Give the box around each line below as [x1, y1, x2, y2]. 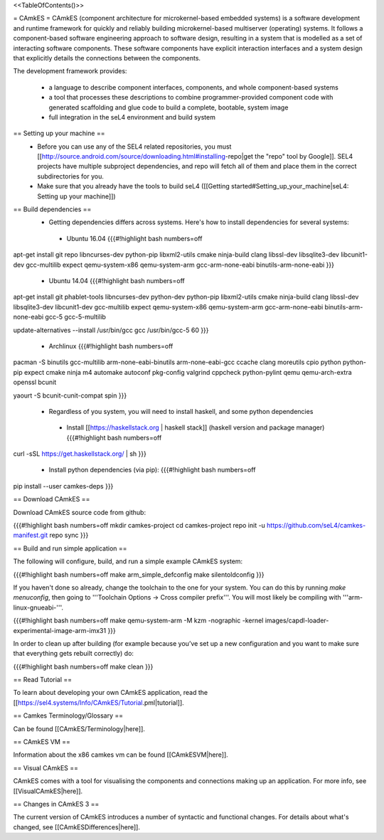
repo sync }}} [49, 531, 89, 540]
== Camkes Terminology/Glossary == [13, 711, 124, 720]
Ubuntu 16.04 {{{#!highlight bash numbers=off [66, 234, 203, 243]
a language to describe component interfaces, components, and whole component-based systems [48, 83, 339, 92]
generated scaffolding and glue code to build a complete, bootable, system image [48, 103, 289, 112]
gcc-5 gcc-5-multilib [45, 313, 107, 321]
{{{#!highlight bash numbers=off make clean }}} [13, 662, 154, 671]
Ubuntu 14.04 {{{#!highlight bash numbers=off [48, 276, 185, 285]
